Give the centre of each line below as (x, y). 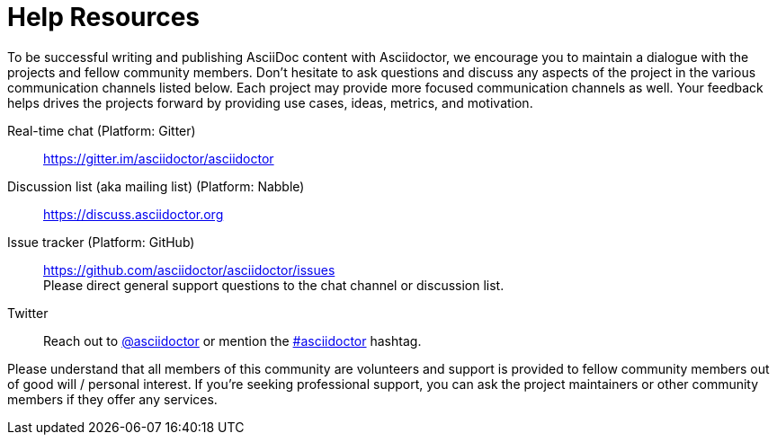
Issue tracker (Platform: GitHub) (101, 242)
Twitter (28, 313)
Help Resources (104, 17)
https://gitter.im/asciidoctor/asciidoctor (159, 158)
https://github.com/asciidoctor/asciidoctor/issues (189, 270)
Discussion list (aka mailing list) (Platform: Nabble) (156, 186)
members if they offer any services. (112, 399)
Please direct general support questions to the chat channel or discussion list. (274, 285)
